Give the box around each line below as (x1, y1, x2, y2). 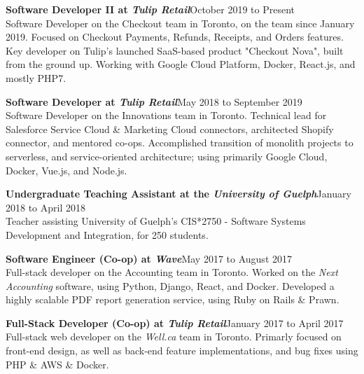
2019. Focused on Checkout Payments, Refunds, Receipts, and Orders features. (6, 29, 344, 44)
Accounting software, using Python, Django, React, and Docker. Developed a (6, 278, 335, 293)
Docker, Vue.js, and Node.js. (6, 162, 127, 177)
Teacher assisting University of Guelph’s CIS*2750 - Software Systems (6, 214, 306, 228)
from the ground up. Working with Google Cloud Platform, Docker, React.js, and (6, 57, 356, 71)
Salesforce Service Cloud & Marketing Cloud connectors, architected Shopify (6, 121, 334, 136)
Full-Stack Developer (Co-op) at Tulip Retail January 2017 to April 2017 (6, 315, 344, 330)
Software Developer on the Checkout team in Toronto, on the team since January (6, 15, 355, 30)
